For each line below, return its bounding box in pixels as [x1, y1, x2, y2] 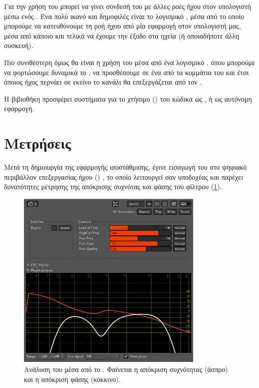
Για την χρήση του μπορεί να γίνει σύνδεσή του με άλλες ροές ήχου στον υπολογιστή [4, 1, 251, 11]
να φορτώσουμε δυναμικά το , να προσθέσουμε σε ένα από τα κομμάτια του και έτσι [4, 67, 249, 77]
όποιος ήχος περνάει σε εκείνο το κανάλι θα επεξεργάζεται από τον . [4, 77, 202, 87]
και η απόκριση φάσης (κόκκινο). [24, 373, 121, 384]
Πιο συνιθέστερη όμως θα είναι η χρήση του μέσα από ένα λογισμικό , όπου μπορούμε [4, 57, 255, 67]
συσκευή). [4, 40, 33, 51]
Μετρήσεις [4, 133, 71, 153]
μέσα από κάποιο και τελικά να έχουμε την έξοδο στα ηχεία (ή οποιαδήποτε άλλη [4, 30, 240, 41]
